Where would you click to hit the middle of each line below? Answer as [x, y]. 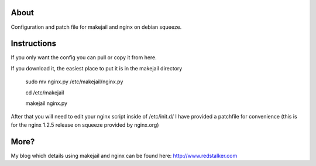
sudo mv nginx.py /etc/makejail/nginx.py [74, 82]
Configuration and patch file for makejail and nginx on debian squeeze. [96, 27]
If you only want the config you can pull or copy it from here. [84, 57]
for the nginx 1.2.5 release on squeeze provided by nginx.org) [85, 125]
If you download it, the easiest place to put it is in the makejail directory [97, 68]
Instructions [34, 44]
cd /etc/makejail [45, 92]
